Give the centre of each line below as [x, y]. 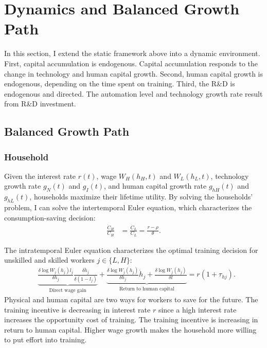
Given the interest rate [40, 176]
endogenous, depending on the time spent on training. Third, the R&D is [120, 84]
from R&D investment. [40, 104]
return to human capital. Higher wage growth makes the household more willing [130, 329]
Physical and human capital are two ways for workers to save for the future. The [131, 299]
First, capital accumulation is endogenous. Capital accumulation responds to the [131, 63]
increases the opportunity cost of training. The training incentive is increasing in [131, 319]
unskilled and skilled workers [49, 260]
